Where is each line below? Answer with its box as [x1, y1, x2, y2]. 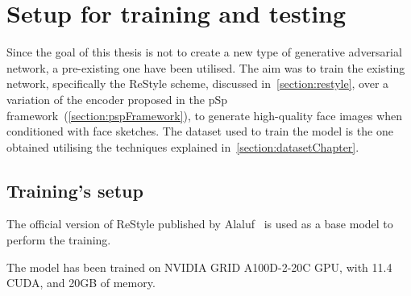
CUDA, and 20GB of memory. [6, 274, 156, 291]
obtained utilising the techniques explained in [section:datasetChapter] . [6, 138, 359, 155]
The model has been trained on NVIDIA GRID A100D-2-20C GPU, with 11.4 [6, 258, 392, 275]
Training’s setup [6, 177, 143, 202]
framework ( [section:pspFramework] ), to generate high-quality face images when [6, 106, 403, 123]
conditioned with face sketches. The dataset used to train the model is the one [6, 123, 393, 140]
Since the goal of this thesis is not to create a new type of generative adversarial [6, 44, 402, 60]
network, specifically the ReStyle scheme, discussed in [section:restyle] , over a [6, 75, 389, 92]
